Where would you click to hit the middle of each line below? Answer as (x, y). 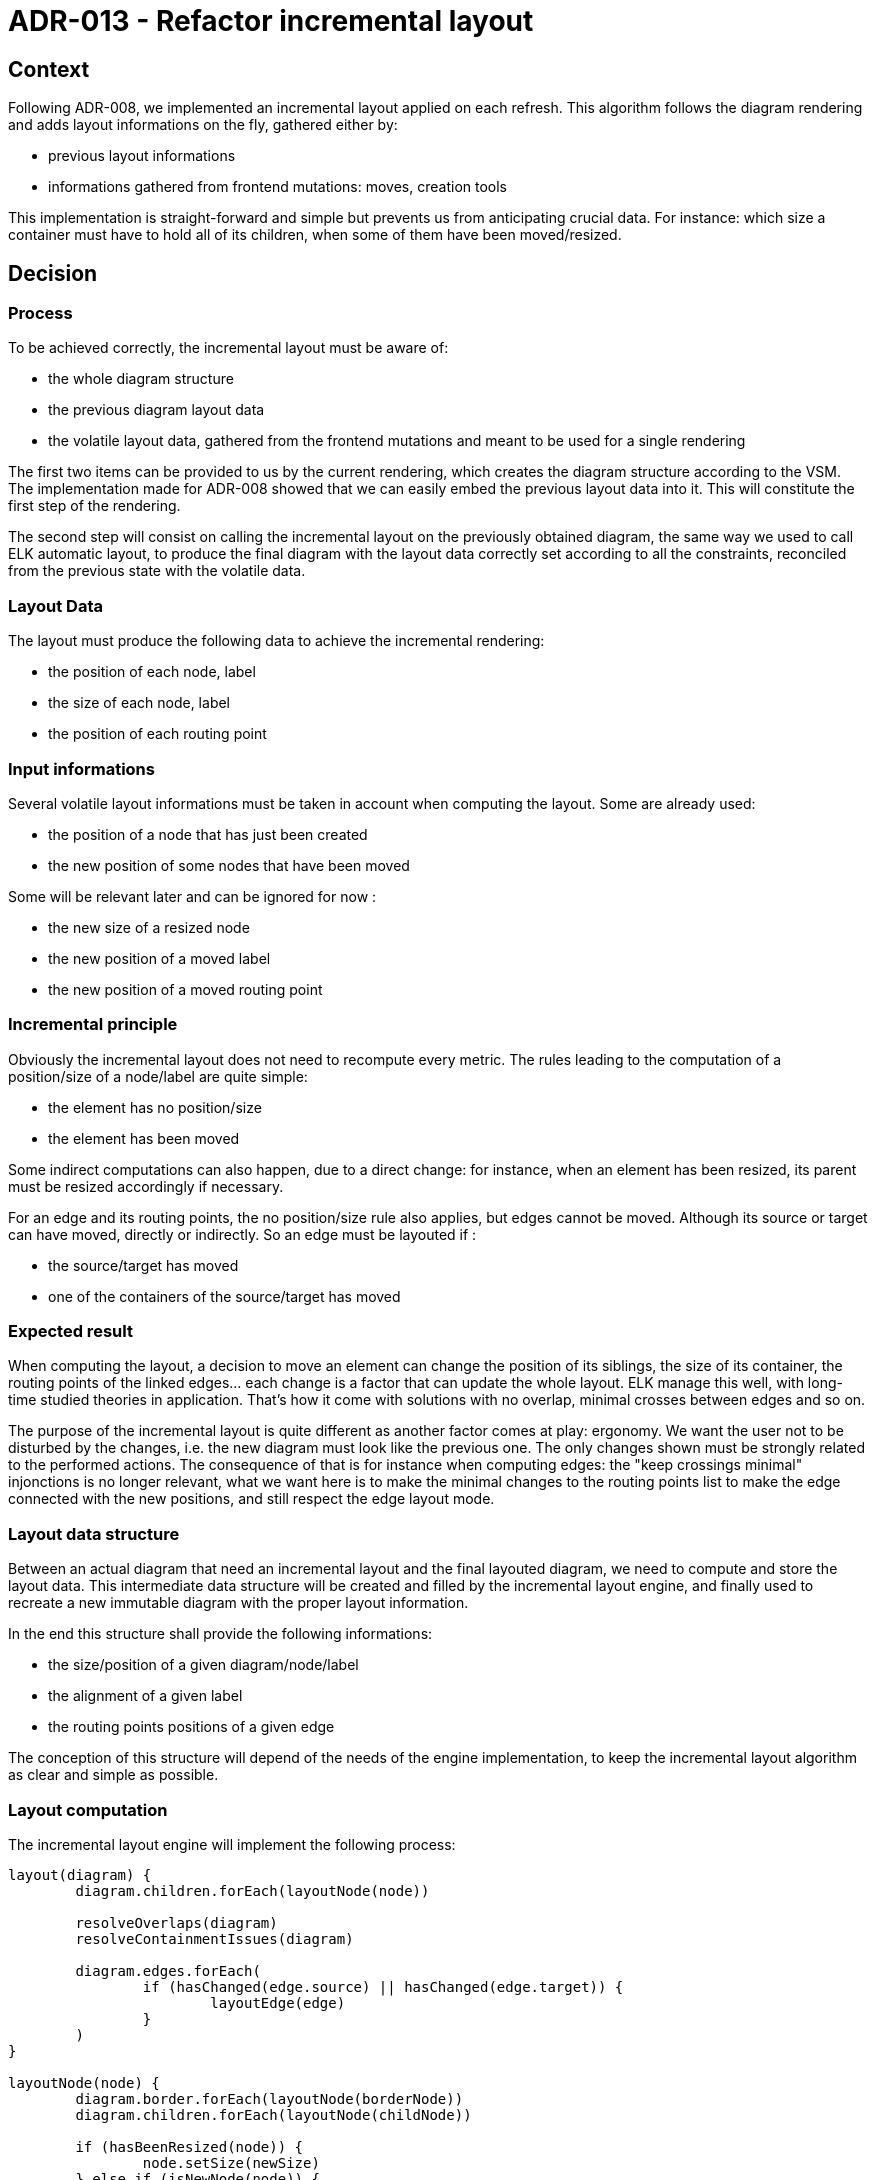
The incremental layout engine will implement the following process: (232, 1844)
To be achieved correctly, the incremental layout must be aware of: (228, 348)
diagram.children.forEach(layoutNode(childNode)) (273, 2114)
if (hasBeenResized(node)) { (189, 2146)
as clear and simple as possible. (113, 1775)
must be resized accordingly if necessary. (146, 1186)
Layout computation (88, 1809)
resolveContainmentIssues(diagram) (214, 1938)
